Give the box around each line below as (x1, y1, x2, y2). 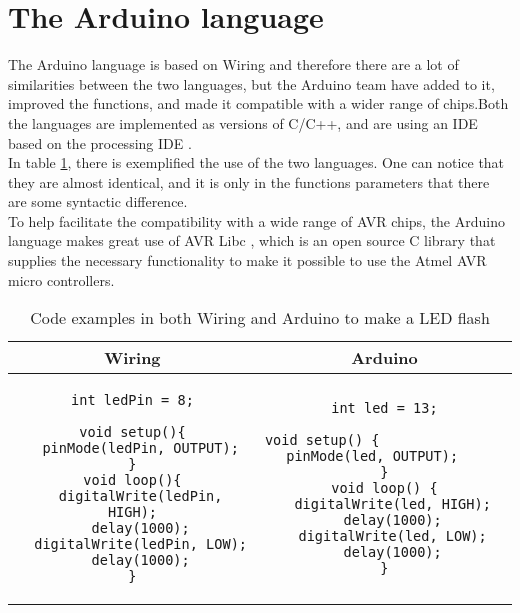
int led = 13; (331, 400, 438, 417)
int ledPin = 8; (71, 392, 194, 409)
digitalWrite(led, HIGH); (294, 496, 491, 513)
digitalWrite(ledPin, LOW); (34, 536, 248, 553)
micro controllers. (8, 269, 115, 290)
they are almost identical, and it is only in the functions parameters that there (8, 171, 490, 192)
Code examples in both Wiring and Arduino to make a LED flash (30, 306, 490, 330)
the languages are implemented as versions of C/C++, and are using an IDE (8, 112, 478, 133)
